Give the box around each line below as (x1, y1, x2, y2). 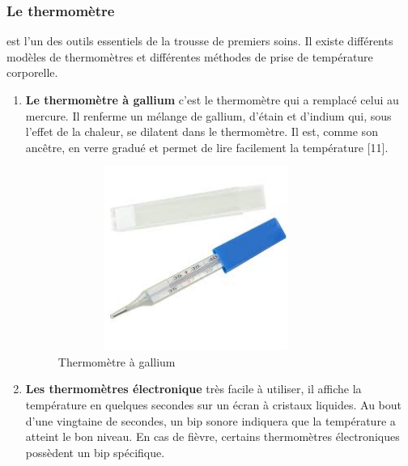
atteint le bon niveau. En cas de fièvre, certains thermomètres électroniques (25, 428, 400, 445)
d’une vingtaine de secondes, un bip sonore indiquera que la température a (25, 412, 396, 429)
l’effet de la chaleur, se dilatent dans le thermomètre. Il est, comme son (25, 123, 378, 140)
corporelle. (6, 64, 58, 81)
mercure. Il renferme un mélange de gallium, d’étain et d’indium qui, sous (25, 107, 392, 124)
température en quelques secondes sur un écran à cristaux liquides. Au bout (25, 396, 402, 413)
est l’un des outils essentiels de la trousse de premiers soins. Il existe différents (6, 32, 393, 49)
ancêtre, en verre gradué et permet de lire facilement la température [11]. (25, 138, 389, 155)
